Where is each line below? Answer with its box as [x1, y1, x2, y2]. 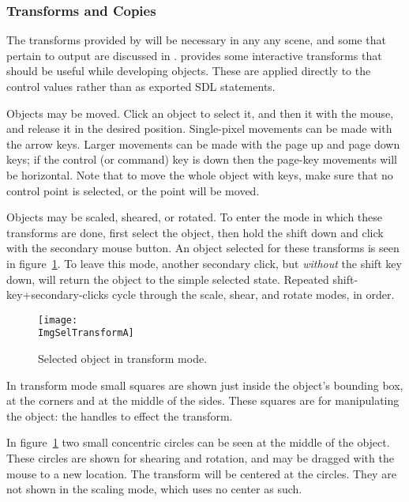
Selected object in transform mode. [38, 350, 208, 367]
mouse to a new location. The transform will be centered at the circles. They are [6, 465, 396, 481]
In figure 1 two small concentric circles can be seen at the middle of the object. [6, 434, 390, 451]
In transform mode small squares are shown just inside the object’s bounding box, [6, 376, 403, 393]
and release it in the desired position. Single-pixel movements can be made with [6, 120, 392, 137]
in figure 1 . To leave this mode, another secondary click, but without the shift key [6, 255, 402, 271]
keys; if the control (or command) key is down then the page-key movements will [6, 151, 397, 168]
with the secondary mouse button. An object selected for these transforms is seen [6, 240, 400, 256]
